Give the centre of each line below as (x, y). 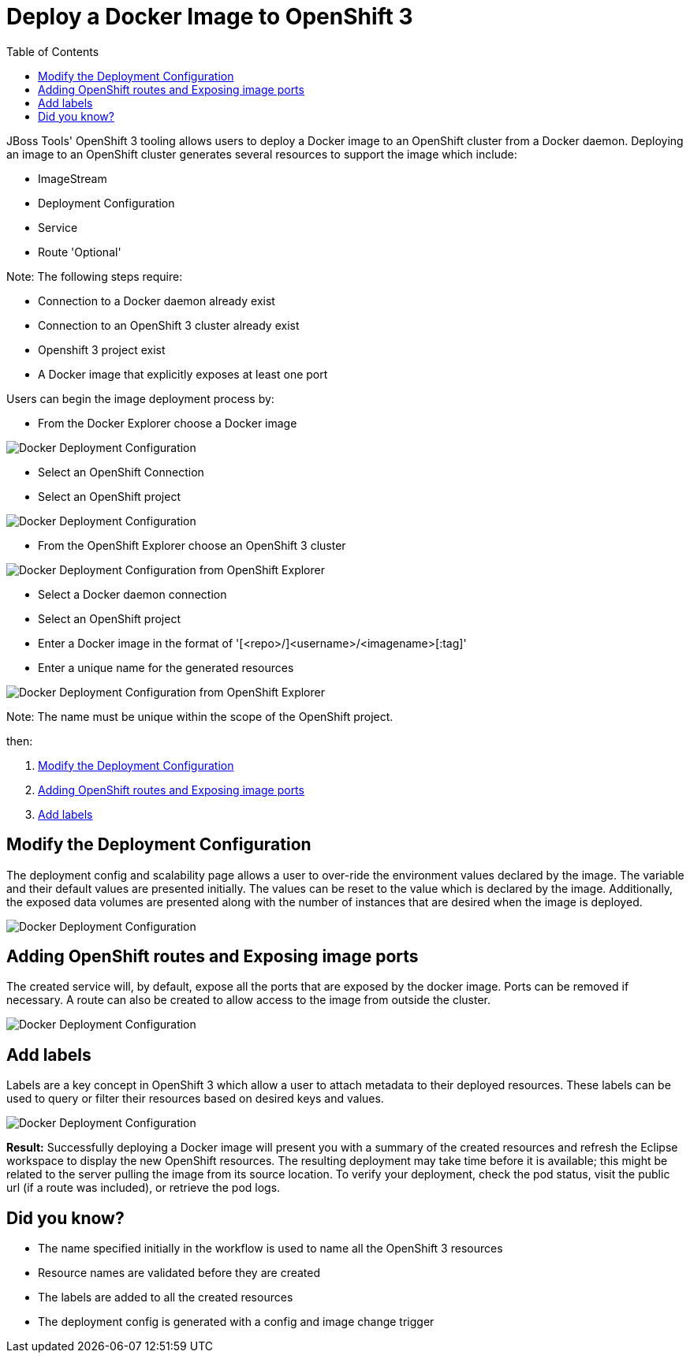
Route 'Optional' (80, 252)
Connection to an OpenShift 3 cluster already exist (169, 325)
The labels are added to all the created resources (166, 1297)
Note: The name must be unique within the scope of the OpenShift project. (200, 716)
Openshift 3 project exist (102, 349)
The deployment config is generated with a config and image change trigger (236, 1322)
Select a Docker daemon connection (132, 594)
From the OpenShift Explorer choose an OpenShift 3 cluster (192, 545)
